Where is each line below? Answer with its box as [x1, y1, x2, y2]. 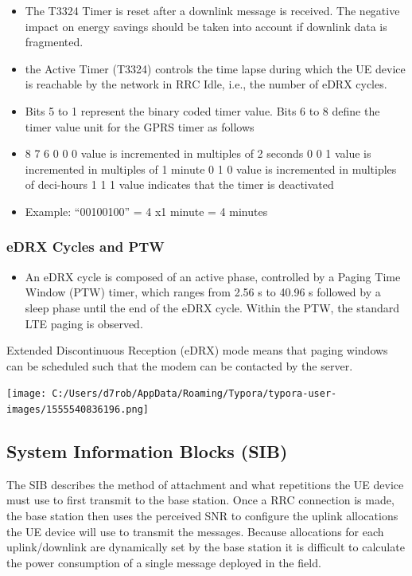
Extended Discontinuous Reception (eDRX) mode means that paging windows [6, 342, 388, 359]
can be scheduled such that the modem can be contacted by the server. [6, 357, 353, 374]
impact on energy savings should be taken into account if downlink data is [25, 18, 387, 34]
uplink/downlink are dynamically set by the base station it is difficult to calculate [6, 539, 405, 555]
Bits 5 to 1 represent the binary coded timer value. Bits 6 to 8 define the [25, 102, 380, 119]
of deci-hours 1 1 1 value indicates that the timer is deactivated [25, 176, 334, 193]
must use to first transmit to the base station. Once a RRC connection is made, [6, 492, 395, 508]
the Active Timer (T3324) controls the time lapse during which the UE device [25, 60, 406, 76]
